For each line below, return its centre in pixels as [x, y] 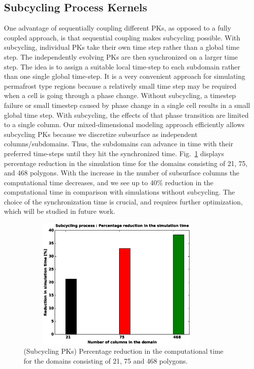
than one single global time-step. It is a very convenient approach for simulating [125, 76]
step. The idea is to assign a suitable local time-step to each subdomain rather [122, 66]
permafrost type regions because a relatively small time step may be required [120, 85]
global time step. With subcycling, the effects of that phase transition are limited [127, 115]
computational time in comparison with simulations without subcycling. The [119, 192]
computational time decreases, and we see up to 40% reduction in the [109, 182]
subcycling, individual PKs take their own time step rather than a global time [122, 47]
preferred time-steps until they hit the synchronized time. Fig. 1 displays [114, 153]
